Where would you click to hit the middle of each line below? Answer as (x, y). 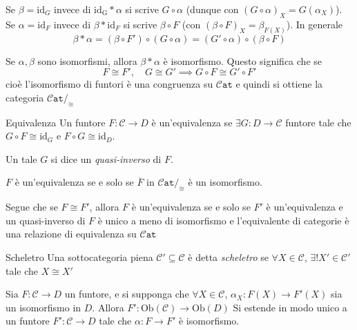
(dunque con (212, 9)
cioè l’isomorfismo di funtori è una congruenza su (109, 84)
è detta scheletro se (228, 257)
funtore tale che (318, 122)
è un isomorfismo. (225, 182)
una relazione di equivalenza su (71, 234)
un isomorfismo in (44, 307)
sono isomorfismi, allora (87, 60)
